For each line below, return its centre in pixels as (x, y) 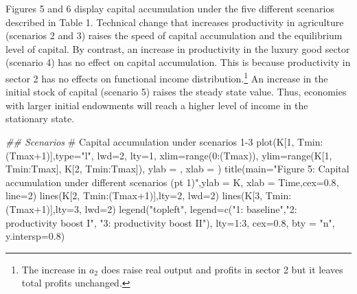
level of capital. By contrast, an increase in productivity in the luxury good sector (178, 48)
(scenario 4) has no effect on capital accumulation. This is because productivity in (178, 62)
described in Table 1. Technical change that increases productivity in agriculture (175, 22)
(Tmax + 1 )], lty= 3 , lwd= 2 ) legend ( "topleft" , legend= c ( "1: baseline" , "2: (151, 208)
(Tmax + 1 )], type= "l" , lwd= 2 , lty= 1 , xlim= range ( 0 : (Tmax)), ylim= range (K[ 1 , (169, 155)
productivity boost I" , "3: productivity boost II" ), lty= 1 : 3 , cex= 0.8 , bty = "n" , (170, 222)
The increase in (54, 269)
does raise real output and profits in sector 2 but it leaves (222, 269)
